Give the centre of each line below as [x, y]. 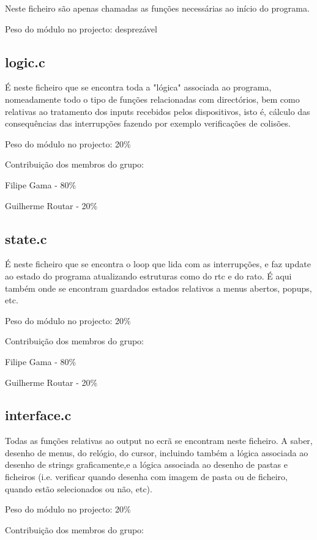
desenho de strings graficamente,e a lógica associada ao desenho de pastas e [146, 464]
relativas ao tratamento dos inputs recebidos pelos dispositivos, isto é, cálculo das [158, 111]
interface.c [38, 415]
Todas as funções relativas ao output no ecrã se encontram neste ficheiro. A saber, [159, 441]
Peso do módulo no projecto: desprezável [81, 28]
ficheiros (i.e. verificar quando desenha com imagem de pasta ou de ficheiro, [146, 477]
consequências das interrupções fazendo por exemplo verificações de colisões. [148, 123]
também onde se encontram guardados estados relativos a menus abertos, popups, [158, 288]
